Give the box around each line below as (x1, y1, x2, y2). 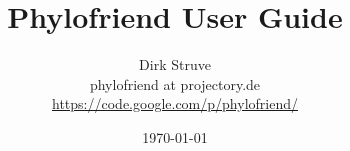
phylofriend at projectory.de (89, 73, 261, 94)
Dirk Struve (139, 54, 211, 75)
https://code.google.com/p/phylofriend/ (52, 93, 298, 114)
